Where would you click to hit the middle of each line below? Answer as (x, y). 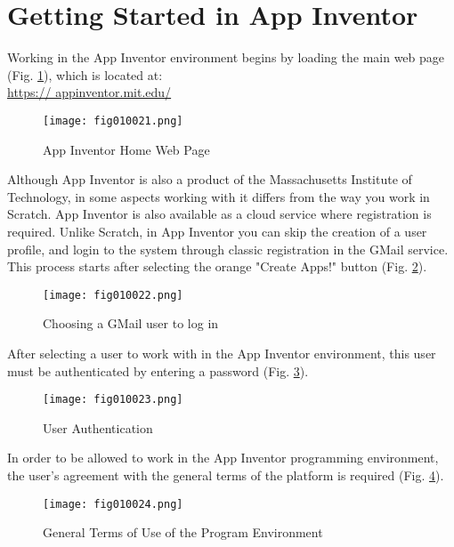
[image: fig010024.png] (113, 504)
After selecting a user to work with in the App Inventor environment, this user (222, 353)
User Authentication (98, 427)
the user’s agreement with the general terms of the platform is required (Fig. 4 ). (226, 475)
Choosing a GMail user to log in (131, 323)
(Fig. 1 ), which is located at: (85, 74)
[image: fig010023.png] (113, 400)
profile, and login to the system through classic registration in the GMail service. (228, 249)
